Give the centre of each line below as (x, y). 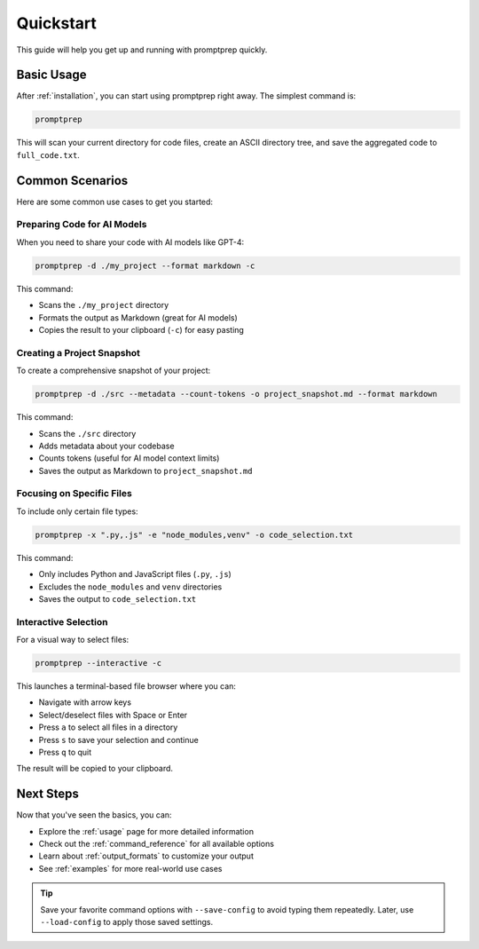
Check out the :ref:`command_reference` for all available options (157, 844)
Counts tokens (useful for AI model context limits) (129, 458)
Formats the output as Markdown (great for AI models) (138, 317)
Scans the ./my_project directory (103, 305)
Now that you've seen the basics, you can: (94, 815)
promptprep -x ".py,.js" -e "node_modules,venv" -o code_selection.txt (194, 534)
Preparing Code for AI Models (82, 225)
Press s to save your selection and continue (118, 739)
